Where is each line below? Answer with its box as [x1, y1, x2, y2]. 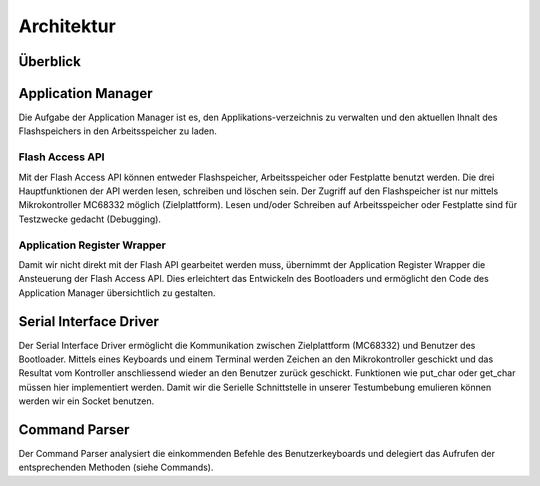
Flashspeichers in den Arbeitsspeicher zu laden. [18, 125, 217, 137]
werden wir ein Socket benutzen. [18, 395, 155, 407]
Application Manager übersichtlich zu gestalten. [18, 286, 216, 299]
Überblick [18, 53, 82, 70]
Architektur [18, 15, 117, 37]
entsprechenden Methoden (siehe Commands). [18, 461, 214, 474]
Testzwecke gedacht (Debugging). [18, 213, 162, 225]
